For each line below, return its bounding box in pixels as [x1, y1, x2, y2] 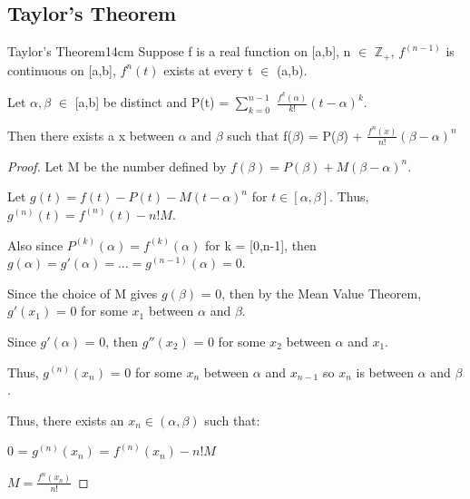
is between [356, 362, 414, 381]
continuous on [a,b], [7, 60, 116, 79]
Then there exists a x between [7, 125, 175, 144]
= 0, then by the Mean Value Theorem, [201, 283, 422, 302]
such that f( [227, 125, 292, 144]
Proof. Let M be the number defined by [7, 156, 227, 175]
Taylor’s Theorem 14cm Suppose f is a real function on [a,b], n [7, 42, 351, 61]
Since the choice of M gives [7, 283, 158, 302]
